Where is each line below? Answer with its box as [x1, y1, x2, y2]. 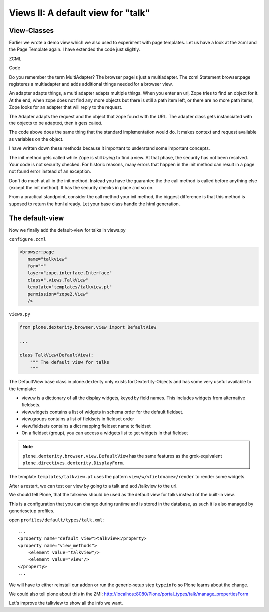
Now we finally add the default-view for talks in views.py [9, 227, 126, 233]
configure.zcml [9, 237, 47, 242]
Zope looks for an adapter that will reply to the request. [9, 104, 122, 110]
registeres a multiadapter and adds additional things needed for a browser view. [9, 81, 173, 87]
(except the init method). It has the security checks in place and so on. [9, 185, 154, 191]
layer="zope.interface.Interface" [27, 270, 112, 276]
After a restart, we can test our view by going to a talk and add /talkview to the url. [9, 483, 178, 489]
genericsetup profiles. [9, 508, 55, 514]
